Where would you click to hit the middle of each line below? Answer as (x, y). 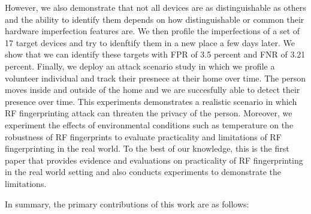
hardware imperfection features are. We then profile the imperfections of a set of (153, 31)
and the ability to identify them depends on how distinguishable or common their (155, 19)
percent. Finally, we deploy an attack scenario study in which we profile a (140, 66)
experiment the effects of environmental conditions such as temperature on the (149, 124)
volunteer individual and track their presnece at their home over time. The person (155, 78)
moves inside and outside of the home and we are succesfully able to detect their (153, 90)
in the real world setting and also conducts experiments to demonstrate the (143, 172)
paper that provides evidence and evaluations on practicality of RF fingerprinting (154, 160)
